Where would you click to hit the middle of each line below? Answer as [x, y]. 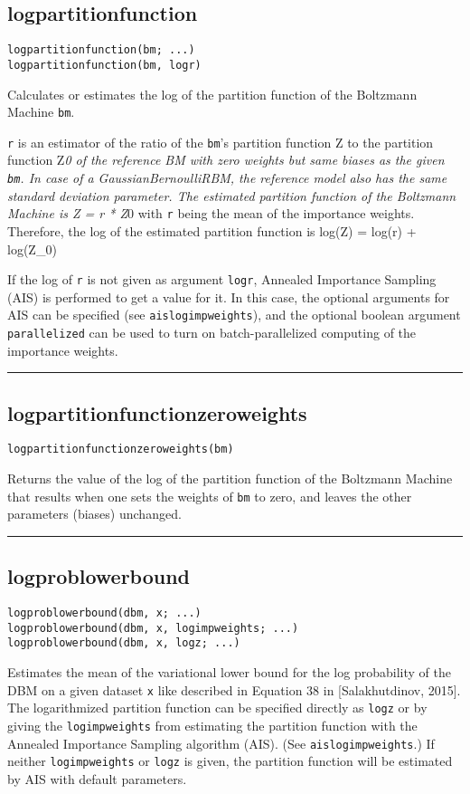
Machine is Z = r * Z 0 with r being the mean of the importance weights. [211, 213]
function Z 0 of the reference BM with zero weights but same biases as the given [226, 160]
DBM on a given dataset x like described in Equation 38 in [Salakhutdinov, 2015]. [234, 689]
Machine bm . [41, 112]
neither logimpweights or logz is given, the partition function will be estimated [230, 761]
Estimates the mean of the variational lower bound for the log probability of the [229, 672]
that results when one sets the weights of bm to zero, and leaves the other [210, 496]
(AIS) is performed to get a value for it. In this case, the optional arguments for [229, 297]
